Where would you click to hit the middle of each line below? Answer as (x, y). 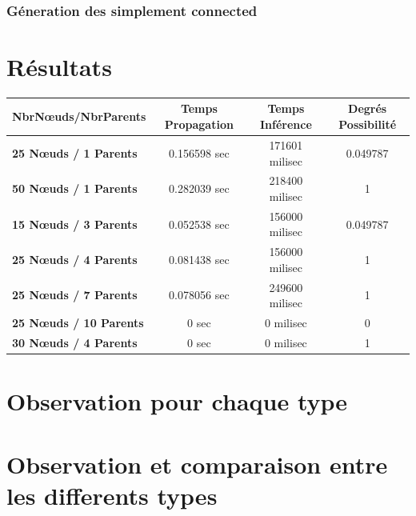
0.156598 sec (199, 152)
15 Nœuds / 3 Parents (75, 224)
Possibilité (368, 124)
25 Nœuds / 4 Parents (75, 260)
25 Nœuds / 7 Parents (75, 295)
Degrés (368, 108)
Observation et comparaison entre (197, 464)
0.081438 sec (199, 260)
